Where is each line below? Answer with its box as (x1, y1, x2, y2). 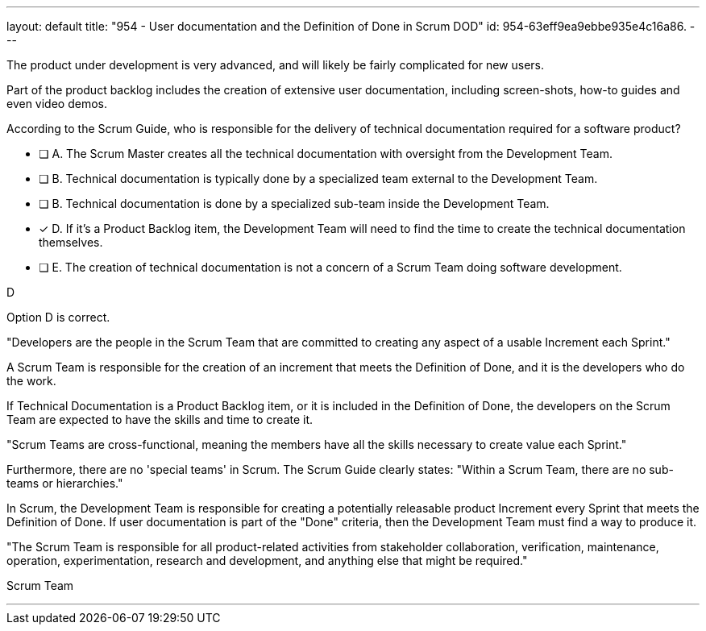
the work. (6, 374, 56, 388)
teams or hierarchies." (6, 476, 123, 490)
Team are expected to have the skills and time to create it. (6, 413, 314, 426)
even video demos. (6, 97, 107, 110)
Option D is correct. (6, 310, 110, 324)
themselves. (39, 235, 103, 249)
